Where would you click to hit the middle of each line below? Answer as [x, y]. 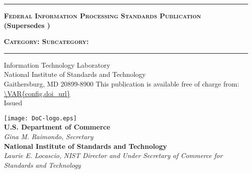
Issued [13, 103]
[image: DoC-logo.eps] [40, 118]
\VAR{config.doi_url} [37, 93]
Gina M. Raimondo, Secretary [49, 136]
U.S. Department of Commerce [57, 127]
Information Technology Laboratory [57, 65]
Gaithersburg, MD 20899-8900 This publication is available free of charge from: [122, 83]
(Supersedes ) [27, 25]
